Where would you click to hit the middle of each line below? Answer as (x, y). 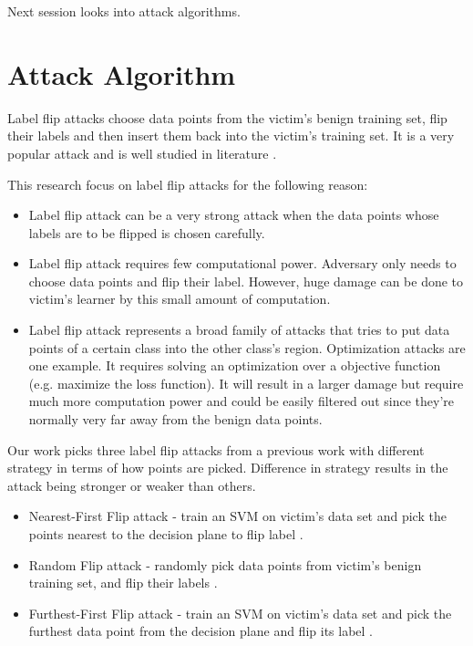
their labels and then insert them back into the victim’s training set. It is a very (231, 135)
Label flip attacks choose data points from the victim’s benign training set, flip (227, 117)
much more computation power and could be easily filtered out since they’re (241, 401)
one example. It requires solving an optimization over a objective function (235, 365)
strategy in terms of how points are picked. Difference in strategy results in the (228, 468)
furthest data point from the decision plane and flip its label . (201, 631)
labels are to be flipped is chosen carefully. (147, 232)
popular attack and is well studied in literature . (142, 153)
